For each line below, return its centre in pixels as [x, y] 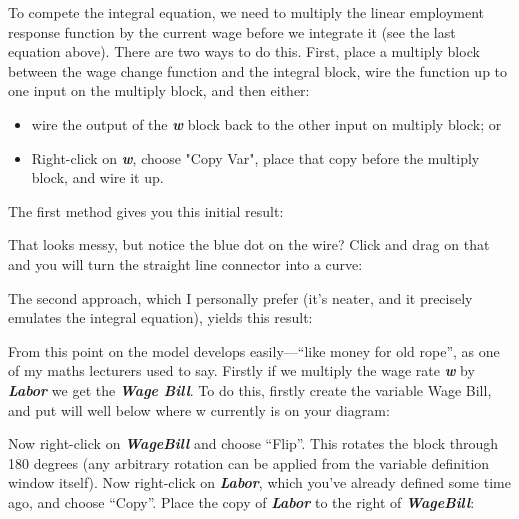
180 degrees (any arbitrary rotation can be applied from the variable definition [249, 462]
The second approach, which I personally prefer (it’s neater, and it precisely [240, 297]
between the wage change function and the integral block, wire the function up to [258, 70]
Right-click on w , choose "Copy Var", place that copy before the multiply [255, 157]
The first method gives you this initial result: [146, 210]
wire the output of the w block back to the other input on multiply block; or [266, 123]
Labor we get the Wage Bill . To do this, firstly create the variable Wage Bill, [250, 389]
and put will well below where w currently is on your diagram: [199, 409]
